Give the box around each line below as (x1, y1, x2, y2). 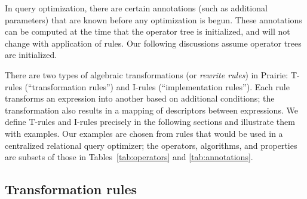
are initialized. (5, 48, 57, 61)
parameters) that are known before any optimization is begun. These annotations (5, 13, 302, 26)
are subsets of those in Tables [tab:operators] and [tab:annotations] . (5, 151, 253, 163)
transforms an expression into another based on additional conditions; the (5, 92, 275, 105)
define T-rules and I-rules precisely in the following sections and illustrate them (5, 115, 295, 128)
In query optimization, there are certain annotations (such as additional (5, 2, 268, 14)
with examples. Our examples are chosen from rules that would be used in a (5, 127, 283, 139)
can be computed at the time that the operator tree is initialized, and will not (5, 25, 290, 38)
